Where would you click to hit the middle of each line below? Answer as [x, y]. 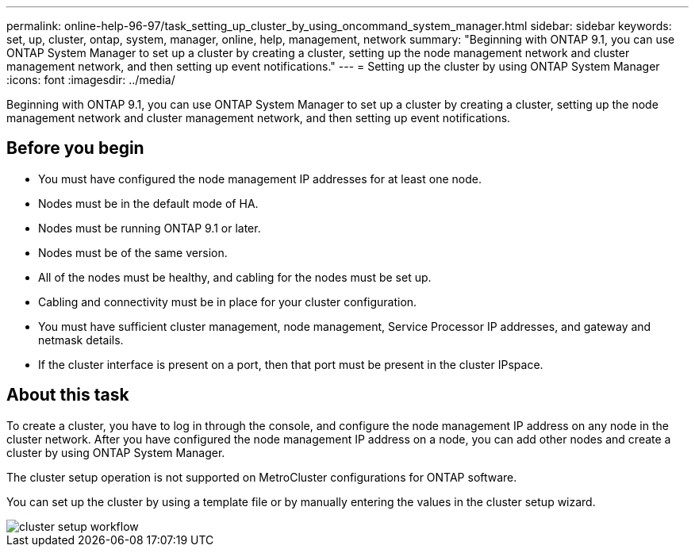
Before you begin [75, 148]
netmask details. [81, 340]
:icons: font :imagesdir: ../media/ [91, 80]
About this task [68, 395]
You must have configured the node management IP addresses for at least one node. [260, 179]
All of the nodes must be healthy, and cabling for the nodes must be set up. [235, 277]
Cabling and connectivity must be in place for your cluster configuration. [228, 301]
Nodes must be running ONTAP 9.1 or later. [150, 228]
